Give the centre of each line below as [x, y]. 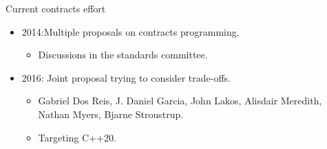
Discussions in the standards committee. [123, 55]
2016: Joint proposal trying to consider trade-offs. [126, 77]
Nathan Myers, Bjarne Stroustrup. [111, 114]
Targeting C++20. [77, 137]
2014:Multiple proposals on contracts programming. [130, 31]
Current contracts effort [56, 8]
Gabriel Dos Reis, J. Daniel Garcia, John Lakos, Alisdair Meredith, [180, 101]
